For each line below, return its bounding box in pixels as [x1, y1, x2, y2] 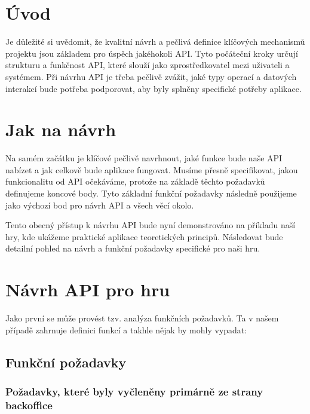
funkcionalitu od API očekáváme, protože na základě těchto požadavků [5, 175, 265, 188]
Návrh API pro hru [5, 277, 170, 302]
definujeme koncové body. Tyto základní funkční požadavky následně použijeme [5, 187, 297, 199]
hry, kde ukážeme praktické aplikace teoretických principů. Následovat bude [5, 230, 283, 243]
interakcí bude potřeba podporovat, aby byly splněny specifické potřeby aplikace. [5, 82, 302, 94]
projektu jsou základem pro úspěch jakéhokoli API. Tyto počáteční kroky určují [5, 47, 298, 59]
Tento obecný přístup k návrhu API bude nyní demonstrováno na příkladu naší [5, 219, 296, 231]
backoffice [5, 397, 53, 412]
